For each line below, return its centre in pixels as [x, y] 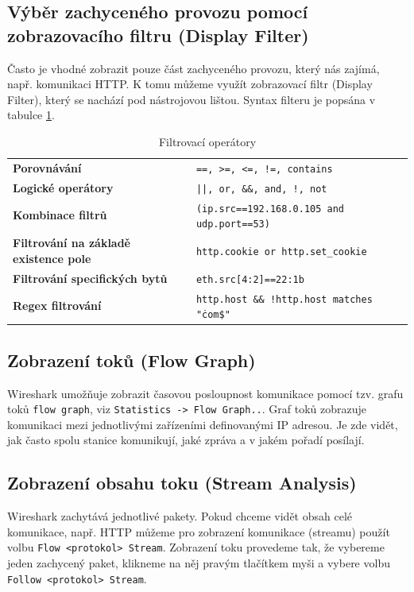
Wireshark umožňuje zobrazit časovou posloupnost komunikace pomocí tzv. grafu [205, 393]
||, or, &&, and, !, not [261, 189]
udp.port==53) [233, 224]
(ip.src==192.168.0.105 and [270, 209]
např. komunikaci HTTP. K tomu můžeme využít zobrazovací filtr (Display [190, 84]
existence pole [52, 258]
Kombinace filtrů [60, 215]
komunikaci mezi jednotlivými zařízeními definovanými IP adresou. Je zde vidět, [203, 424]
